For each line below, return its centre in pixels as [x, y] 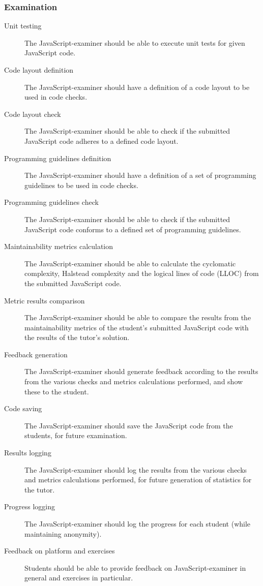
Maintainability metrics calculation [59, 246]
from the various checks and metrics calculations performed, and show [134, 381]
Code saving [23, 408]
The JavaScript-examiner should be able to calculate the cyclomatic [130, 263]
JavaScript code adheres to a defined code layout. [101, 141]
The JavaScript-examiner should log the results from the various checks [136, 469]
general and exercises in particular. [79, 578]
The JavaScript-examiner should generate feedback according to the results [141, 371]
